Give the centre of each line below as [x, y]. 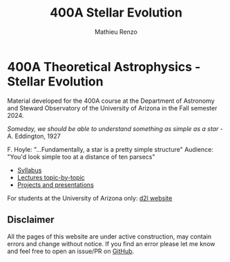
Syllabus [29, 170]
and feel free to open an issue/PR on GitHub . [71, 251]
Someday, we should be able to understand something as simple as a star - [115, 128]
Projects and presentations [56, 185]
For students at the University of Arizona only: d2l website [90, 198]
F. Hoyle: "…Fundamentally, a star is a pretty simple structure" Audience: [111, 149]
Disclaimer [31, 220]
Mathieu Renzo [116, 32]
